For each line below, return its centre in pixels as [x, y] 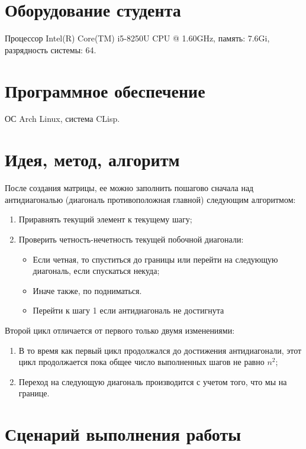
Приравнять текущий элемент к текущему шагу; [105, 219]
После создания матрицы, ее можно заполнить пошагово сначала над [129, 188]
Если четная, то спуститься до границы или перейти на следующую [155, 259]
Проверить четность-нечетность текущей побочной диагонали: [131, 239]
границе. [34, 393]
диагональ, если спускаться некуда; [96, 271]
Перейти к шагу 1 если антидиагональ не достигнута [128, 310]
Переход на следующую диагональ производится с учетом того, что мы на [153, 381]
